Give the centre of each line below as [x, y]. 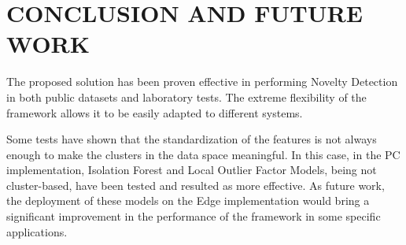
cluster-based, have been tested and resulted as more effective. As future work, [196, 185]
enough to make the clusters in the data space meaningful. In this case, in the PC [203, 154]
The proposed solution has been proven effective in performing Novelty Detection [202, 82]
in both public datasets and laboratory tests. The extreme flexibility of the [186, 97]
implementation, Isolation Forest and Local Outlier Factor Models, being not [192, 170]
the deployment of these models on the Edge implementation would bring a [188, 200]
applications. [37, 231]
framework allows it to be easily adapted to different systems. [155, 112]
